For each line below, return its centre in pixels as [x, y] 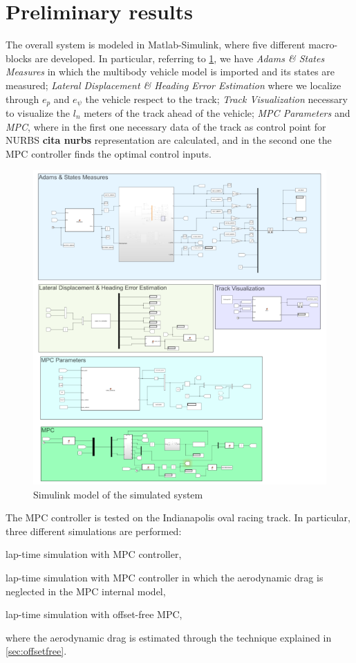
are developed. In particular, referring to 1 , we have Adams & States [180, 58]
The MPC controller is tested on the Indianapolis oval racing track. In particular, [178, 517]
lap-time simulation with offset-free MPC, [94, 614]
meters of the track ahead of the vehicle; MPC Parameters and [217, 112]
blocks [19, 58]
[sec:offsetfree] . [36, 651]
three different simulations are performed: [94, 531]
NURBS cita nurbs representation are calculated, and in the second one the [169, 140]
